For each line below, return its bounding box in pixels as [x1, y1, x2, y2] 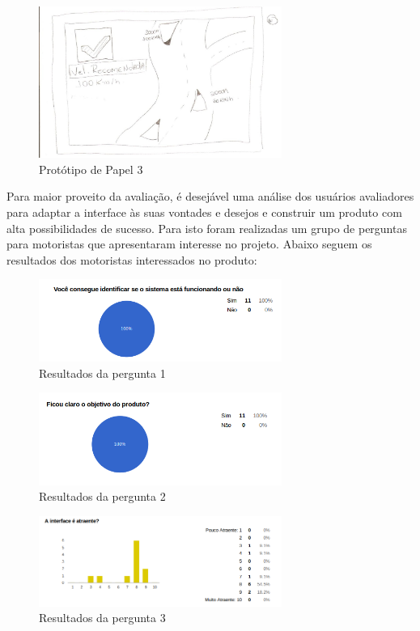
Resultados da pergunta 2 [39, 488, 166, 505]
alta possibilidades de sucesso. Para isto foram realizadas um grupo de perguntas [6, 219, 407, 236]
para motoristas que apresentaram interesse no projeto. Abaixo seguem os [6, 235, 372, 252]
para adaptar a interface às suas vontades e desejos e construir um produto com [6, 203, 402, 220]
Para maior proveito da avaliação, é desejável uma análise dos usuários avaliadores [6, 188, 414, 205]
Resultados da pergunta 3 [39, 609, 166, 626]
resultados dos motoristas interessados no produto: [6, 251, 257, 268]
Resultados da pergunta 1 [39, 364, 166, 381]
